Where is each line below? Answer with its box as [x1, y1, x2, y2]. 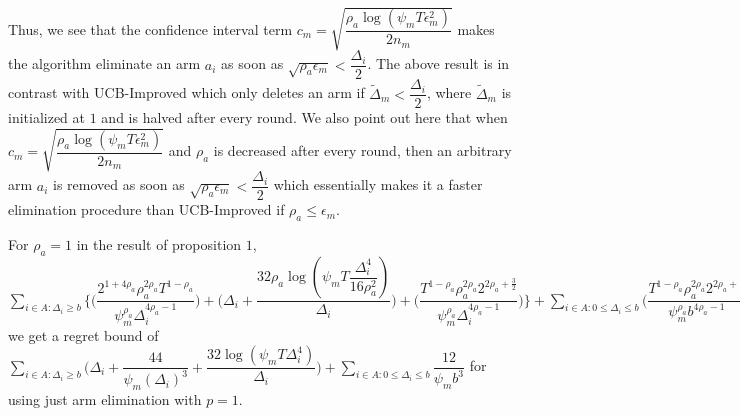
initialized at [8, 107, 86, 128]
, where [426, 82, 472, 103]
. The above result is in [367, 53, 510, 74]
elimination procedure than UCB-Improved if [8, 199, 285, 220]
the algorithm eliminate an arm [8, 53, 201, 74]
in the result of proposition [76, 234, 242, 255]
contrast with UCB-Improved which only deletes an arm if [8, 82, 365, 103]
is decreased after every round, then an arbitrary [213, 140, 512, 161]
